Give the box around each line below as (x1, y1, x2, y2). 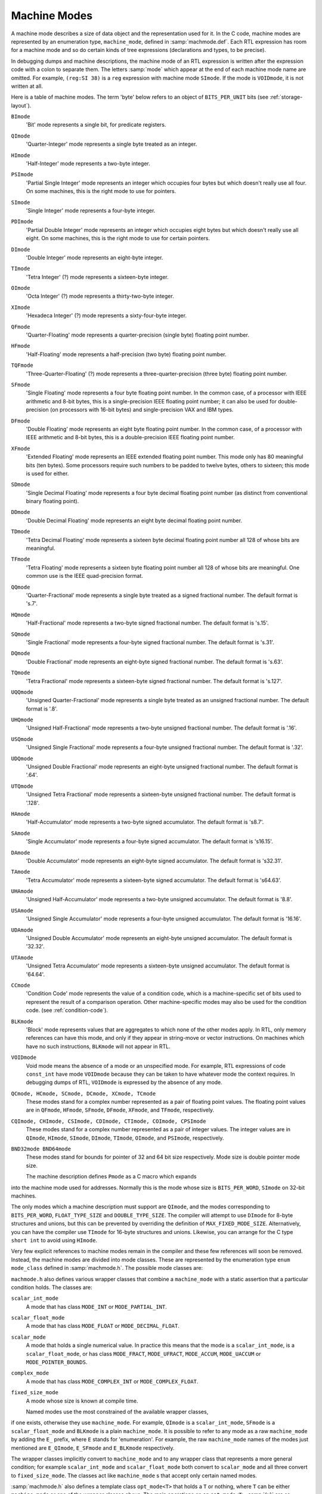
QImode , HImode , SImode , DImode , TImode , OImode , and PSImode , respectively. (26, 1134, 224, 1141)
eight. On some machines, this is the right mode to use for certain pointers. (26, 235, 210, 242)
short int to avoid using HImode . (11, 1236, 98, 1244)
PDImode (11, 218, 34, 225)
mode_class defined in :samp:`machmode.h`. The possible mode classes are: (11, 1265, 203, 1272)
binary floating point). (26, 498, 79, 505)
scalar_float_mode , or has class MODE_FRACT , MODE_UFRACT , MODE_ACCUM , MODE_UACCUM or (26, 1350, 261, 1357)
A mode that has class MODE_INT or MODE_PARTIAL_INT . (26, 1303, 167, 1310)
